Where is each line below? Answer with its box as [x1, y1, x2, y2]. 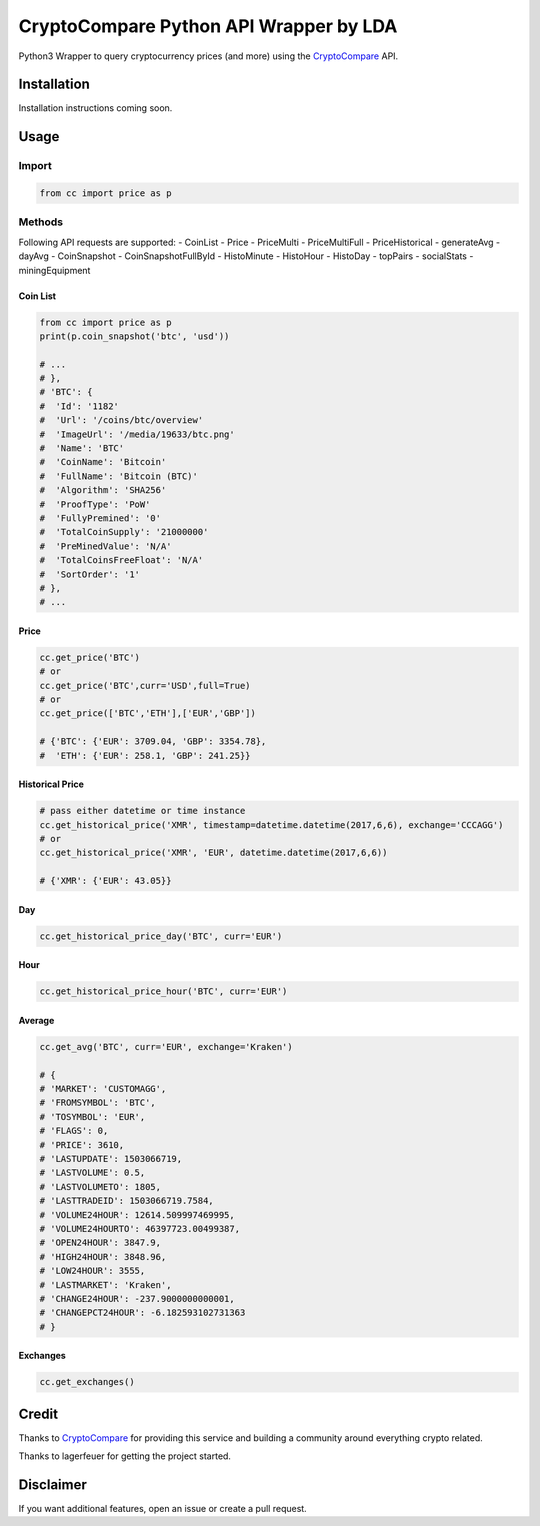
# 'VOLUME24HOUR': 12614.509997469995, [39, 1209, 235, 1220]
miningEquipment [18, 264, 91, 276]
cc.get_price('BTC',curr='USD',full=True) [39, 680, 251, 691]
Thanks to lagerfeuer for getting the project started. [18, 1450, 232, 1462]
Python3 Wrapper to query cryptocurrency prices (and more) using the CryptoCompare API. [18, 50, 399, 62]
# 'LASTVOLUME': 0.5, [39, 1167, 146, 1179]
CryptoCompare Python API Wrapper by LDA [18, 15, 398, 37]
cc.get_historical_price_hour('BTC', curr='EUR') [39, 986, 288, 997]
